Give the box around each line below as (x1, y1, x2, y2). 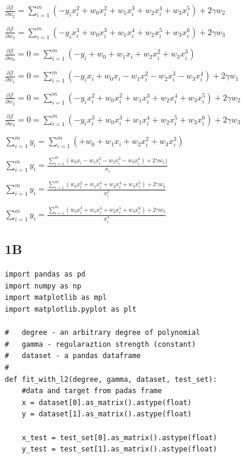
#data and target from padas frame (21, 387, 162, 396)
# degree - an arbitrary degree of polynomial (5, 328, 201, 337)
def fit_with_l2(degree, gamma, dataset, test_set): (5, 375, 217, 384)
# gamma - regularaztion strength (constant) (5, 340, 196, 349)
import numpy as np (5, 281, 81, 290)
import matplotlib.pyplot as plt (5, 305, 136, 313)
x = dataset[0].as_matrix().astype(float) (21, 398, 192, 407)
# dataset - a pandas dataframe (5, 352, 141, 360)
